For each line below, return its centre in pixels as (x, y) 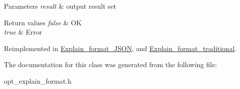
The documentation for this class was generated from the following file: (110, 64)
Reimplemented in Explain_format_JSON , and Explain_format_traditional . (120, 48)
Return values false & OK (43, 22)
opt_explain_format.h (38, 80)
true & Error (23, 32)
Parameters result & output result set (60, 6)
